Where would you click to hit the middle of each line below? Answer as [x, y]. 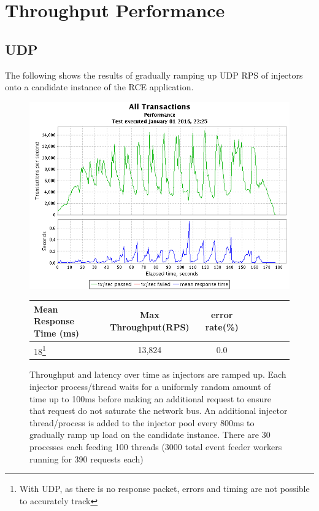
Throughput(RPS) [150, 327]
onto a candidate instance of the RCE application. [99, 87]
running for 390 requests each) [86, 458]
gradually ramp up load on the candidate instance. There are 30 [150, 435]
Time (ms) [57, 333]
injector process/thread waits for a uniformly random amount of [150, 386]
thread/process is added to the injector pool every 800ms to [142, 422]
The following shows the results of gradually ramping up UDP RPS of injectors [154, 75]
